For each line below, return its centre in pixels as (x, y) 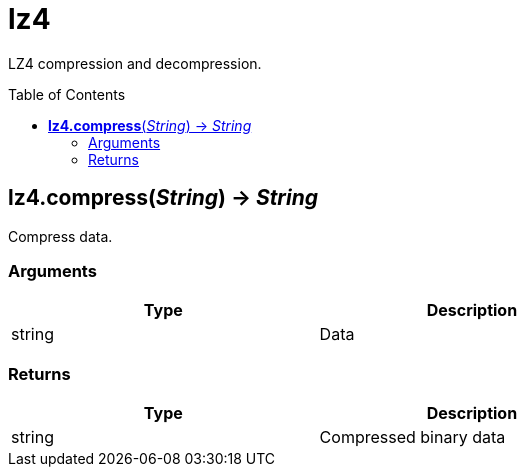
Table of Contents (67, 94)
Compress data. (60, 236)
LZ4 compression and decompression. (135, 63)
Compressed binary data (412, 437)
